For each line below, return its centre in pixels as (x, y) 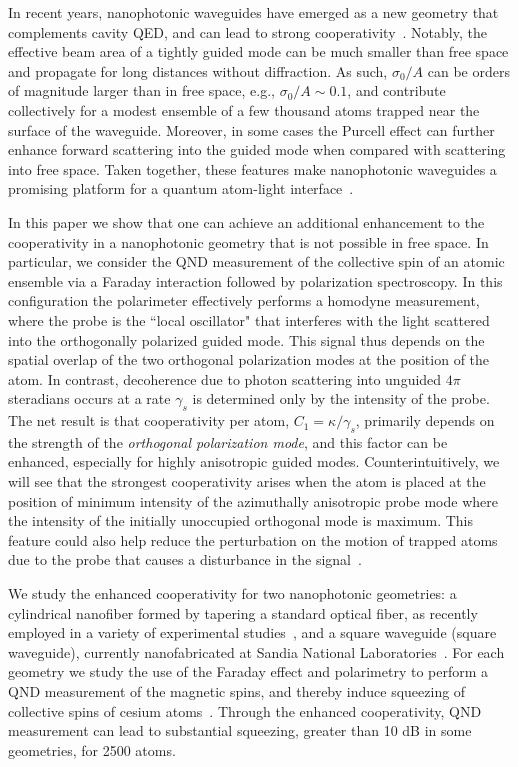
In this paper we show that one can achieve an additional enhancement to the (246, 221)
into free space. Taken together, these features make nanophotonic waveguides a (252, 168)
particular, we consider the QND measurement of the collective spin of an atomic (256, 261)
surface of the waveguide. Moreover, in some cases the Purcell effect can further (251, 129)
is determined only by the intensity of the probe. (341, 398)
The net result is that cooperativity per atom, (149, 420)
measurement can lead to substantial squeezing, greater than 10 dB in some (240, 730)
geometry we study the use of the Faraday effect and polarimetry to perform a (248, 671)
